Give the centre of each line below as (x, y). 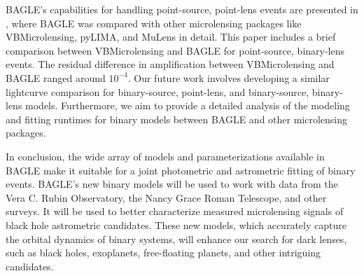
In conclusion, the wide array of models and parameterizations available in (165, 156)
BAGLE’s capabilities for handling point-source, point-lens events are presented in (182, 9)
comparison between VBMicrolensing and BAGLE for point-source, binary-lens (175, 50)
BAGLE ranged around (56, 77)
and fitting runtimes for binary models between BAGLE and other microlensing (177, 119)
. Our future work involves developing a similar (229, 77)
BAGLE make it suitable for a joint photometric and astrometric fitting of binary (181, 170)
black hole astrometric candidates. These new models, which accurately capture (176, 225)
